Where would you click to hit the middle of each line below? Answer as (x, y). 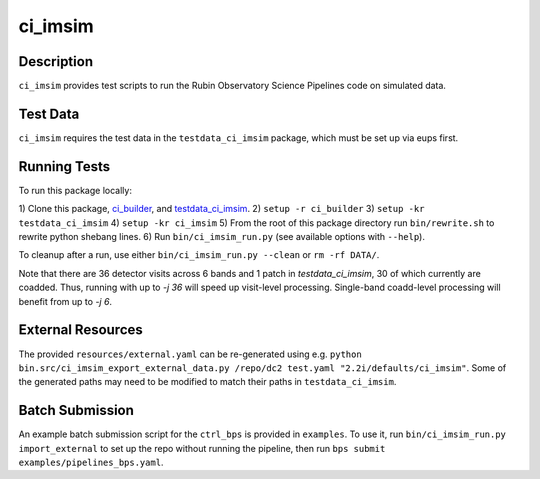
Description (56, 61)
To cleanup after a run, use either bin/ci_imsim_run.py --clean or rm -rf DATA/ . (199, 255)
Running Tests (64, 166)
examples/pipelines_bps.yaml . (91, 462)
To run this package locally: (75, 190)
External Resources (81, 330)
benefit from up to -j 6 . (65, 301)
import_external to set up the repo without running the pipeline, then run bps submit (202, 448)
